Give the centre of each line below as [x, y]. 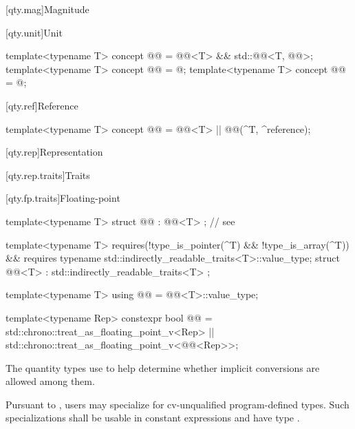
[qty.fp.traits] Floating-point [63, 198]
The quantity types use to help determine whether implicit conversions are [163, 367]
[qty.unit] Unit [34, 32]
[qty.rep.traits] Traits [48, 175]
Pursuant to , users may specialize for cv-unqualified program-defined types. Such [177, 404]
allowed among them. [50, 381]
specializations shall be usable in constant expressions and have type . [153, 418]
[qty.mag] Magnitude [47, 9]
